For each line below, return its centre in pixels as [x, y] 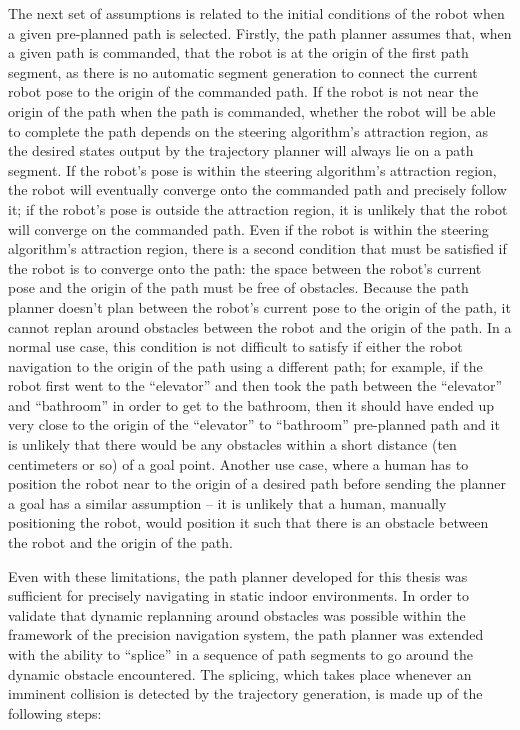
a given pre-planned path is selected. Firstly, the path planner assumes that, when [260, 32]
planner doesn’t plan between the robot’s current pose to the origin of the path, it [259, 306]
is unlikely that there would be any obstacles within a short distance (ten [232, 444]
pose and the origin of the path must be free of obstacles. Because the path [238, 287]
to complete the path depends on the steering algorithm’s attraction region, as [248, 130]
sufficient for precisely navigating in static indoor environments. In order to [239, 595]
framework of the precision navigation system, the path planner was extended [246, 634]
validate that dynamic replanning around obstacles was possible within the [237, 614]
